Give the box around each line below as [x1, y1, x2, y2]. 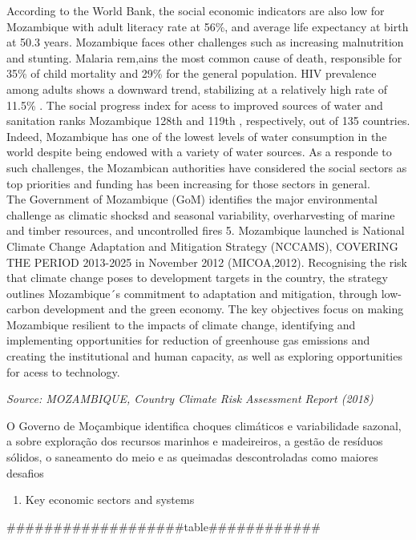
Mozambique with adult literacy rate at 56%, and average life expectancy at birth [6, 18, 409, 34]
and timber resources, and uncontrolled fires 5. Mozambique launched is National [6, 222, 405, 239]
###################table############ [6, 518, 321, 534]
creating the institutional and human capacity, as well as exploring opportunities [6, 348, 402, 365]
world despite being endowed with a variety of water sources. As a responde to [6, 143, 392, 160]
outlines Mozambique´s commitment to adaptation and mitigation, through [6, 284, 378, 301]
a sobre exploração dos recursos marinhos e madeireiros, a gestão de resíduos [6, 433, 383, 449]
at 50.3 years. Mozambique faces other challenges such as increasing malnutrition [6, 34, 404, 50]
